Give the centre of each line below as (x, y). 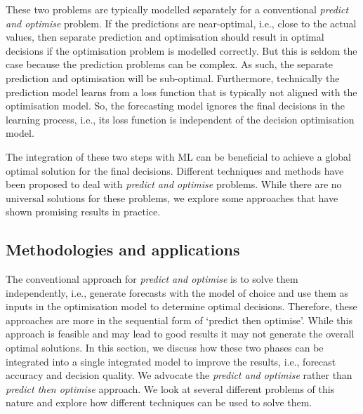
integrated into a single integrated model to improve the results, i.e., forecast (171, 361)
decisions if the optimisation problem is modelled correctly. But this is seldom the (181, 50)
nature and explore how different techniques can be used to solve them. (159, 402)
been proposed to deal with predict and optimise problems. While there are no (174, 184)
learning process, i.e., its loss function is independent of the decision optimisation (180, 119)
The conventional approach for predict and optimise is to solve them (152, 279)
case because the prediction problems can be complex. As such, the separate (170, 64)
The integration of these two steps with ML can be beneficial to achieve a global (178, 156)
